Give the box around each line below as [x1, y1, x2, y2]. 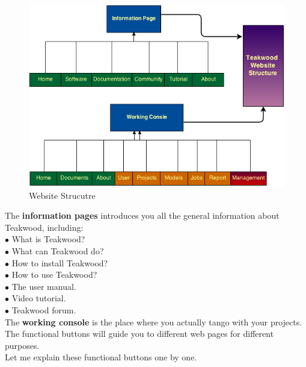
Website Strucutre [29, 189, 96, 201]
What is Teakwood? [11, 233, 85, 245]
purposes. [5, 339, 40, 351]
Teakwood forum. [11, 304, 76, 316]
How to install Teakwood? [11, 256, 108, 269]
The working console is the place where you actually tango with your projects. [5, 315, 302, 328]
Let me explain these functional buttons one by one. [5, 351, 197, 363]
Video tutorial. [11, 292, 66, 304]
